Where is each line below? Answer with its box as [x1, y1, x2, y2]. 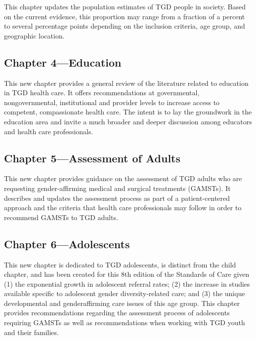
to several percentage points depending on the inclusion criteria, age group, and [4, 21, 245, 31]
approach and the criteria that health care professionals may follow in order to [4, 202, 242, 213]
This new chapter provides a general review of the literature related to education [4, 77, 249, 88]
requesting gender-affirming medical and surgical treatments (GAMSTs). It [4, 183, 231, 193]
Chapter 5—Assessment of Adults [4, 150, 181, 165]
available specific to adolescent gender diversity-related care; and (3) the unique [4, 288, 245, 299]
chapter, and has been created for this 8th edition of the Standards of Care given [4, 269, 250, 279]
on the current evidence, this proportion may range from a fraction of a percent [4, 11, 245, 21]
